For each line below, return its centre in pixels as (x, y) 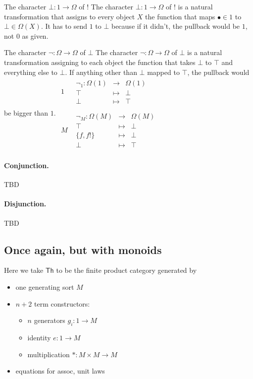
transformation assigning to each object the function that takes (100, 62)
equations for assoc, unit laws (60, 371)
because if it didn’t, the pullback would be (176, 26)
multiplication (49, 354)
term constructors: (62, 303)
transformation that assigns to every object (70, 16)
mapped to (163, 72)
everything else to (31, 72)
